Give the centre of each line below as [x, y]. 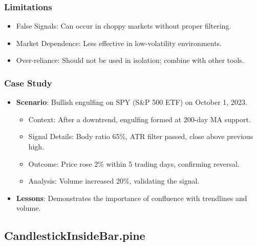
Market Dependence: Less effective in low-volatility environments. [119, 43]
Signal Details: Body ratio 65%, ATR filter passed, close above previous [141, 136]
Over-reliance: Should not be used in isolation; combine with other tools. [130, 60]
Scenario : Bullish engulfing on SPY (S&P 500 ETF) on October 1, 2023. [132, 102]
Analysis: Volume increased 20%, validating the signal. [114, 181]
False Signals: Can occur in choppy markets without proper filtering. [124, 26]
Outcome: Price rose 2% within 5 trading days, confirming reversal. [134, 163]
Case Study [28, 83]
